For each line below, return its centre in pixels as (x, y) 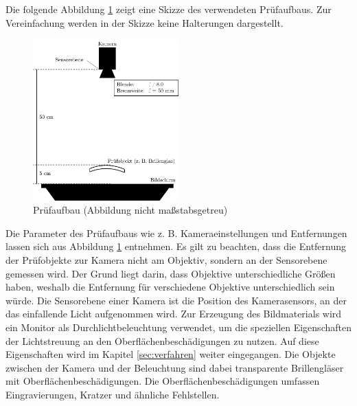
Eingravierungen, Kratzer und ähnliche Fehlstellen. (113, 394)
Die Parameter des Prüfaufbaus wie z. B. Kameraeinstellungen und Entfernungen (176, 233)
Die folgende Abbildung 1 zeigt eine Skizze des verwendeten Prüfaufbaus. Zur (169, 9)
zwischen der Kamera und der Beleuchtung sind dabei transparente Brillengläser (175, 367)
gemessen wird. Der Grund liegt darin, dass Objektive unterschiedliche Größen (171, 273)
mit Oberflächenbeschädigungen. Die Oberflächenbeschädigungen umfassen (163, 381)
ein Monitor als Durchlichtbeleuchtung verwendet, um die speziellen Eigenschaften (178, 327)
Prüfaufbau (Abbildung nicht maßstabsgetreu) (130, 210)
